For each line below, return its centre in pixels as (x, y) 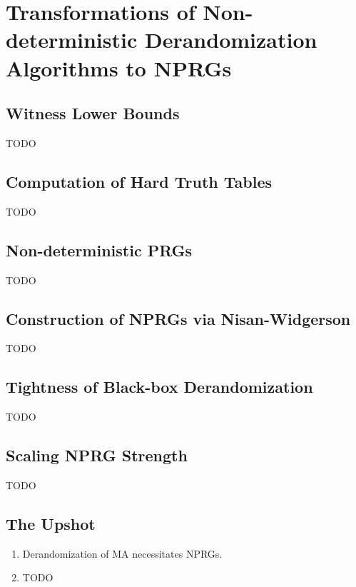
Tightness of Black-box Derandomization (159, 387)
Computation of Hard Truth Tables (139, 181)
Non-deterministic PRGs (99, 250)
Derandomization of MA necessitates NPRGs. (122, 553)
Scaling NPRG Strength (97, 455)
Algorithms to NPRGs (119, 67)
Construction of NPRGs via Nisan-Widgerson (178, 318)
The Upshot (51, 523)
